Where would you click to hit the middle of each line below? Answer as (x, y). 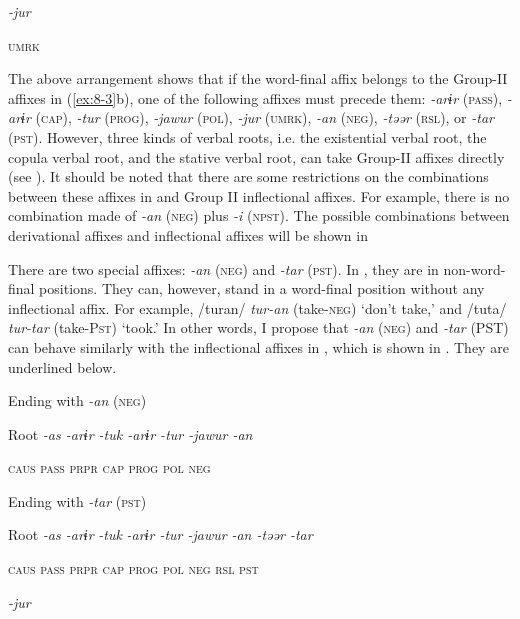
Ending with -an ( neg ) (77, 400)
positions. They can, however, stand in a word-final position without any (262, 288)
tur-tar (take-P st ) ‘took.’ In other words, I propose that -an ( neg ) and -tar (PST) (258, 327)
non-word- (474, 268)
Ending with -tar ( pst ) (77, 500)
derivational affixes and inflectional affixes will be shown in (188, 234)
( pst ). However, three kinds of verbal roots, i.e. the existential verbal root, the (247, 136)
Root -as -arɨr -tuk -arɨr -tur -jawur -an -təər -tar (160, 534)
